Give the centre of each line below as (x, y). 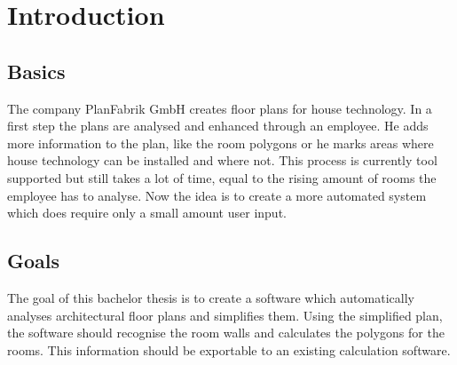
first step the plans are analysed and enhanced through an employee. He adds (218, 126)
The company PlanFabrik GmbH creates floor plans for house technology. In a (220, 108)
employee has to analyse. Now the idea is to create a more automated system (217, 195)
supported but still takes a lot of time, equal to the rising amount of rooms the (222, 177)
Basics (36, 71)
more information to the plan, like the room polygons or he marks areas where (221, 143)
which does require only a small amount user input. (147, 213)
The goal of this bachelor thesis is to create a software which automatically (211, 297)
